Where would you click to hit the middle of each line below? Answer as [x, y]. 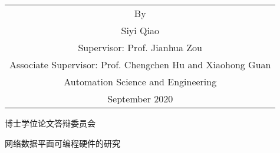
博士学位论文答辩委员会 [50, 123]
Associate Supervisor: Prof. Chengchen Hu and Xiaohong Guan [140, 64]
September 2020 [140, 99]
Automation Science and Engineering [140, 82]
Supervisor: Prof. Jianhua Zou [140, 47]
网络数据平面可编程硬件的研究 [62, 143]
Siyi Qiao [140, 30]
